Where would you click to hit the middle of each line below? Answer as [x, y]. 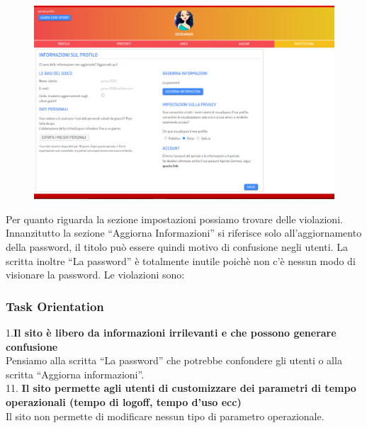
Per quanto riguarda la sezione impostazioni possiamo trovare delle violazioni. [174, 219]
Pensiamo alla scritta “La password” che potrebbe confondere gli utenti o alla [174, 360]
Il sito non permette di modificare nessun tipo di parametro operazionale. [165, 416]
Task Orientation [55, 306]
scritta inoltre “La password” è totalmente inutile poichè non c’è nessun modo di [181, 260]
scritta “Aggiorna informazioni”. [75, 374]
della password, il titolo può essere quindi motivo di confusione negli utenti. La [177, 247]
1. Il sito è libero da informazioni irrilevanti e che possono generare [171, 333]
